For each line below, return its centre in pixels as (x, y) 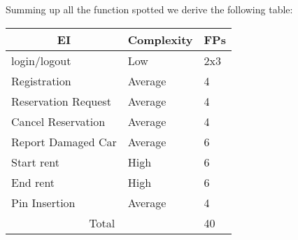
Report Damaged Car (64, 141)
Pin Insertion (43, 202)
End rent (33, 182)
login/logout (41, 60)
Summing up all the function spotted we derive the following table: (149, 9)
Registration (41, 80)
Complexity (160, 39)
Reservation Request (61, 101)
